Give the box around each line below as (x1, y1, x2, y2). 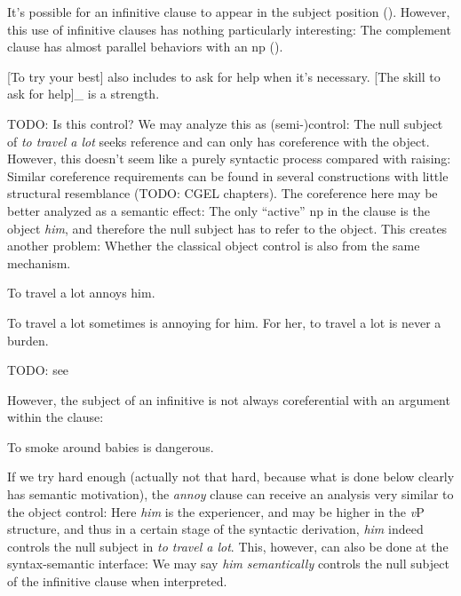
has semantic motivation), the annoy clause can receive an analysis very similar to (7, 485, 454, 504)
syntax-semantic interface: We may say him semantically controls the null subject (7, 554, 449, 573)
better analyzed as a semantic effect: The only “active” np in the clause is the (7, 201, 430, 219)
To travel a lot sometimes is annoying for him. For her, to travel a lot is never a (7, 313, 441, 331)
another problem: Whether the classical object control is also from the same (7, 236, 420, 255)
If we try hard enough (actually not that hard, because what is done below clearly (7, 467, 455, 486)
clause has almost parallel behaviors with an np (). (7, 37, 283, 56)
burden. (7, 330, 49, 349)
